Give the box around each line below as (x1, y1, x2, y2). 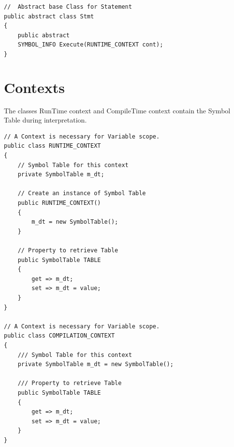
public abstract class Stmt (4, 13, 94, 20)
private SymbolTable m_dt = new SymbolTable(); (17, 361, 174, 368)
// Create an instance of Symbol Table (17, 190, 146, 197)
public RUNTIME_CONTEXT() (17, 200, 101, 207)
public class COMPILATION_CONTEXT (4, 332, 115, 339)
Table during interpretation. (4, 115, 87, 125)
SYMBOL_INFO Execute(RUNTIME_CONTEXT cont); (17, 41, 163, 48)
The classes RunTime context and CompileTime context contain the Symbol (4, 105, 231, 115)
